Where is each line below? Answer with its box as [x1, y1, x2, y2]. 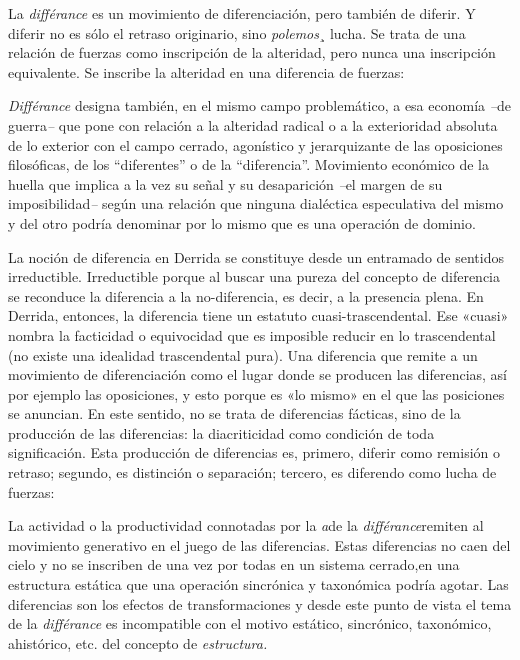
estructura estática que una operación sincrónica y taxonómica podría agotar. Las [8, 574, 509, 595]
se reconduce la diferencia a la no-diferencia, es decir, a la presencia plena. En [8, 285, 484, 306]
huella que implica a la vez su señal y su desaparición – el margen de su [8, 173, 443, 194]
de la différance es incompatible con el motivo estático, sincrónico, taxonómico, [8, 613, 492, 634]
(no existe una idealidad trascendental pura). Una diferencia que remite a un [8, 344, 478, 365]
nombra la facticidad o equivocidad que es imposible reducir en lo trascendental [8, 324, 496, 345]
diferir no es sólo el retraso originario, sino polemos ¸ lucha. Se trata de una [8, 22, 466, 43]
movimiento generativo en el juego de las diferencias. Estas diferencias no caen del [8, 534, 511, 555]
